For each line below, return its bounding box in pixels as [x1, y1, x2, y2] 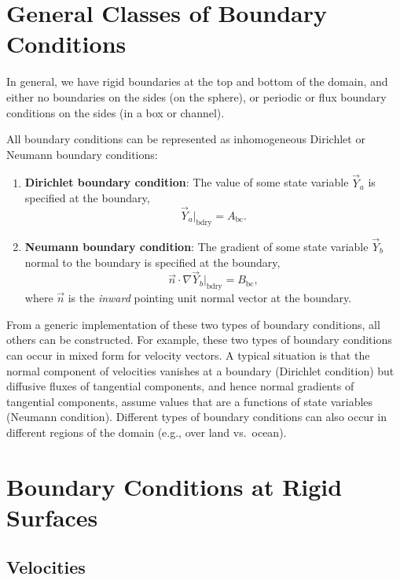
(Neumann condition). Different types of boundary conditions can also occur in [6, 408, 387, 425]
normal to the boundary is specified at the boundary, [24, 253, 281, 270]
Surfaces [6, 501, 98, 533]
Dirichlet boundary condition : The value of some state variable [24, 174, 349, 190]
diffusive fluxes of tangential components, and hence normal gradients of [6, 378, 354, 394]
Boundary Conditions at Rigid [6, 470, 343, 502]
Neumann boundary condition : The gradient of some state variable [24, 238, 369, 254]
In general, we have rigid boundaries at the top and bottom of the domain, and [6, 73, 388, 90]
